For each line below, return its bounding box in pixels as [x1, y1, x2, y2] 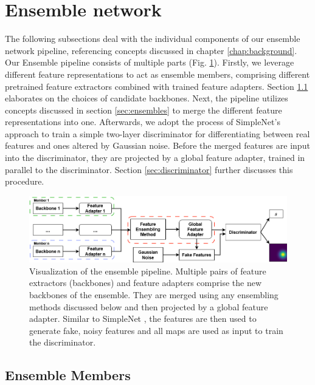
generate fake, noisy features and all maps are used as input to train [29, 324, 283, 336]
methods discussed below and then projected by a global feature [29, 300, 268, 313]
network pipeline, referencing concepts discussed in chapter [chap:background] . [5, 44, 297, 56]
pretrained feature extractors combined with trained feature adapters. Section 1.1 [5, 80, 308, 92]
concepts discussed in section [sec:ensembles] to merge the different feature [5, 103, 282, 116]
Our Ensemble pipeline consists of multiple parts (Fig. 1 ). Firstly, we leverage [5, 56, 294, 69]
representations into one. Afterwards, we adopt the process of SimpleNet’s [5, 115, 280, 128]
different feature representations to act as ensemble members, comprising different [5, 67, 310, 80]
